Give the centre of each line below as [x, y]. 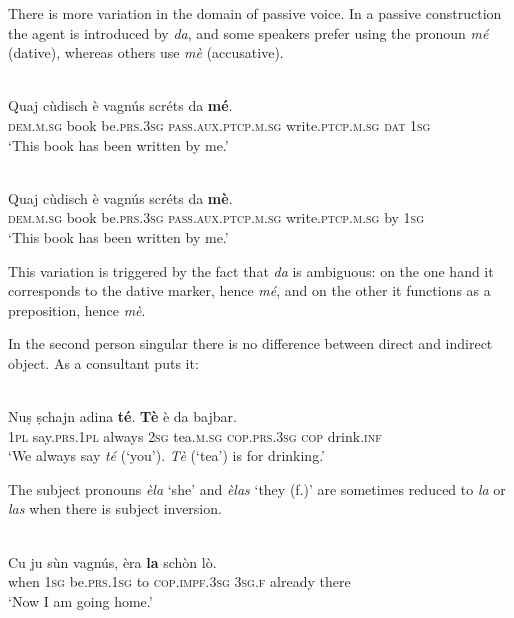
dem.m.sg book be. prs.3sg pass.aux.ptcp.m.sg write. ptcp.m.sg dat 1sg [219, 124]
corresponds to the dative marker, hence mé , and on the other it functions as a [249, 290]
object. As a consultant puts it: [103, 362]
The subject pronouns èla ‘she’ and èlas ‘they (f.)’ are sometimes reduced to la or [257, 488]
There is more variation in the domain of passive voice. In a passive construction [255, 13]
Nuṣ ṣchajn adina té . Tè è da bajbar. [122, 416]
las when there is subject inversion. [115, 508]
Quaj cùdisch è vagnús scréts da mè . [120, 197]
